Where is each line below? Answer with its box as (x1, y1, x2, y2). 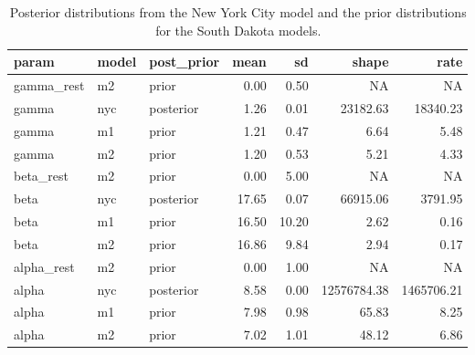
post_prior (149, 52, 220, 71)
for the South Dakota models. (155, 20, 322, 39)
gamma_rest (14, 76, 85, 95)
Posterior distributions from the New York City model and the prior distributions (9, 3, 467, 21)
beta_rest (14, 166, 69, 185)
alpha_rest (14, 256, 75, 276)
